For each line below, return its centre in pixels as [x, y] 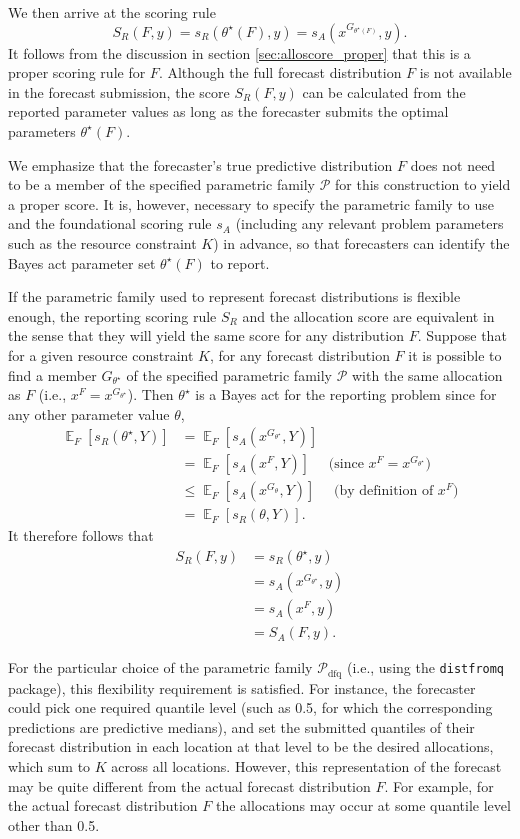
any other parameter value [89, 413]
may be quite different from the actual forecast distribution [189, 785]
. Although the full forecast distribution [280, 72]
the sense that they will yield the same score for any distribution [206, 335]
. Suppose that [462, 335]
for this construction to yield [423, 184]
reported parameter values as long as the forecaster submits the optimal [228, 111]
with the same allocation [427, 374]
